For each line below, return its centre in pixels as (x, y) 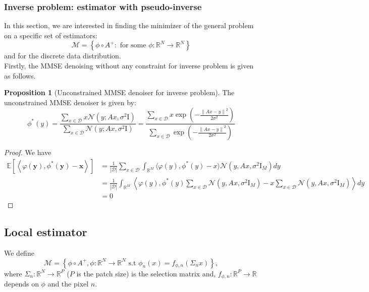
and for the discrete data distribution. (63, 56)
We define (19, 253)
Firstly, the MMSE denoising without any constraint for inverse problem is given (129, 65)
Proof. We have (28, 152)
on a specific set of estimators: (51, 35)
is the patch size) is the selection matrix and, (146, 273)
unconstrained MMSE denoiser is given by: (70, 102)
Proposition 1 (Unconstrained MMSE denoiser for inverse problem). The (119, 92)
